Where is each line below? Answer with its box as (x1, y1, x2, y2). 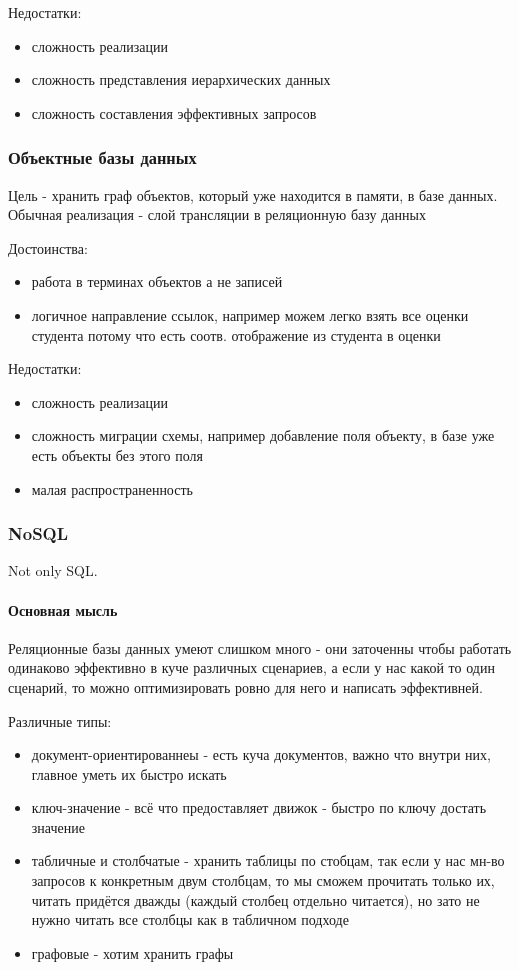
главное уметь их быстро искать (31, 763, 227, 784)
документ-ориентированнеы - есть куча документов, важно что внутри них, (31, 744, 491, 765)
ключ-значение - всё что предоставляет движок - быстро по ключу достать (31, 797, 487, 818)
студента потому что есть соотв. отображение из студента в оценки (31, 324, 441, 345)
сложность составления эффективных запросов (31, 102, 317, 123)
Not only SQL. (8, 560, 98, 581)
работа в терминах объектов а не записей (31, 271, 283, 292)
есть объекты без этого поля (31, 444, 204, 465)
